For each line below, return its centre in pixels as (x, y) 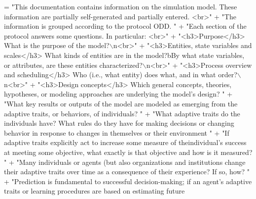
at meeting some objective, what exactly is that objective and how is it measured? (128, 152)
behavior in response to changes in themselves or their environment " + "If (117, 132)
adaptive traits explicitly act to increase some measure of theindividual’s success (125, 142)
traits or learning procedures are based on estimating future (94, 191)
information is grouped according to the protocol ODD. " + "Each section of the (125, 26)
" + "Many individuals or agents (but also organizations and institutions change (125, 162)
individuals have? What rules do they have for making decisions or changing (119, 123)
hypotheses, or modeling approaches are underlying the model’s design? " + (118, 94)
